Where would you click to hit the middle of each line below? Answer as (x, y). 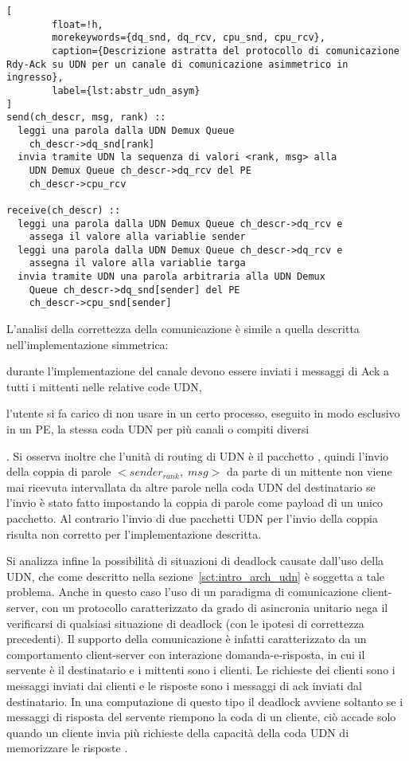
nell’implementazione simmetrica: (88, 344)
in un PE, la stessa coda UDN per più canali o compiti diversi (158, 429)
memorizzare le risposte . (67, 748)
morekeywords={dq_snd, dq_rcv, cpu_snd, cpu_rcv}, (189, 38)
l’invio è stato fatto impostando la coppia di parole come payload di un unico (195, 502)
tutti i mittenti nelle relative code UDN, (104, 386)
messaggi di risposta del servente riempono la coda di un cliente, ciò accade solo (201, 717)
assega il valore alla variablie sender (137, 237)
